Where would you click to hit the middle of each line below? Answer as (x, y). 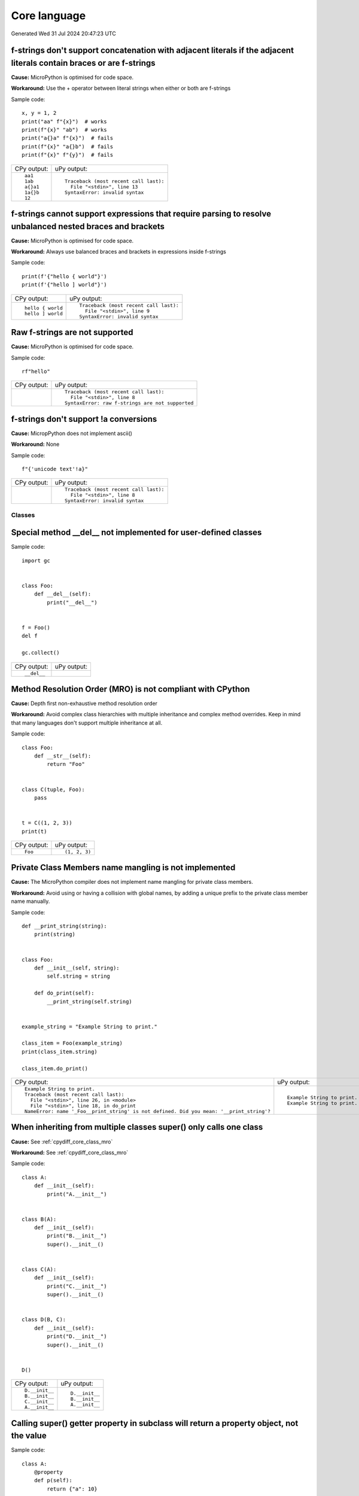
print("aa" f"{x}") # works (64, 121)
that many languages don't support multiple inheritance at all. (87, 723)
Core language (48, 16)
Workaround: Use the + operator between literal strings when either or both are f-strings (121, 88)
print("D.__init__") (77, 1337)
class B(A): (39, 1219)
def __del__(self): (63, 594)
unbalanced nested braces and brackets (88, 226)
